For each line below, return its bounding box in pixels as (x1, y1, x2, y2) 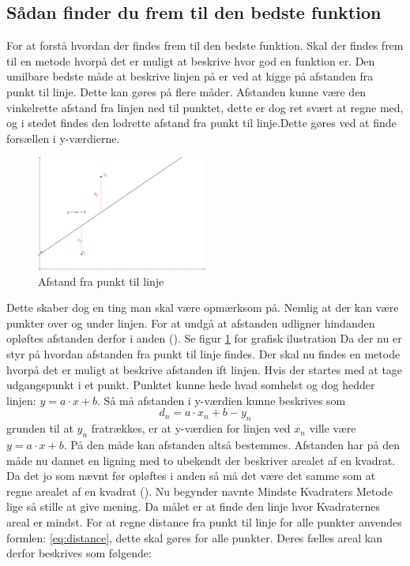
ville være (309, 420, 356, 437)
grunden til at (6, 420, 73, 437)
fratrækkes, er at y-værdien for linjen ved (91, 420, 291, 437)
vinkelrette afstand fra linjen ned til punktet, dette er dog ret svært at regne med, (6, 99, 404, 115)
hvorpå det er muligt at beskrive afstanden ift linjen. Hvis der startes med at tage (6, 361, 403, 377)
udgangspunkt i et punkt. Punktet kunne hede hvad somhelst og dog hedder (6, 377, 375, 393)
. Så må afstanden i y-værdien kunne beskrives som (97, 392, 346, 408)
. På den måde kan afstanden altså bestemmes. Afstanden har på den (63, 436, 400, 452)
